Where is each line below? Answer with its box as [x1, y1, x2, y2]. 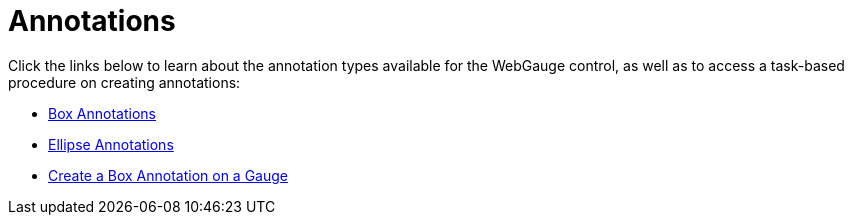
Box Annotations [48, 104, 156, 122]
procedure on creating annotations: [8, 73, 241, 91]
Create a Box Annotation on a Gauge [48, 166, 289, 184]
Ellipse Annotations [48, 135, 174, 153]
